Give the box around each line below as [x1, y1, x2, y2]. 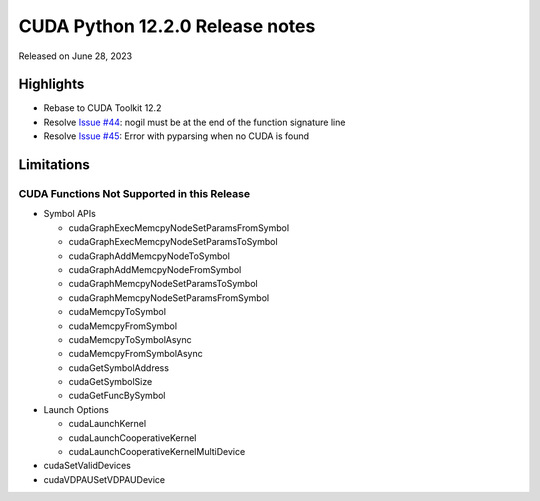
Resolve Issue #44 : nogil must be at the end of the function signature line [43, 116, 346, 128]
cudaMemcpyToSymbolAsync [68, 333, 192, 345]
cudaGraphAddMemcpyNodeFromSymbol [68, 263, 242, 275]
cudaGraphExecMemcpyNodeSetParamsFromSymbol [68, 221, 290, 234]
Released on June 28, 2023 [18, 50, 133, 62]
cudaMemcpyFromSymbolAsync [68, 348, 204, 360]
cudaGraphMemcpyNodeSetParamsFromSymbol [68, 291, 270, 304]
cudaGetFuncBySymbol [68, 390, 166, 402]
